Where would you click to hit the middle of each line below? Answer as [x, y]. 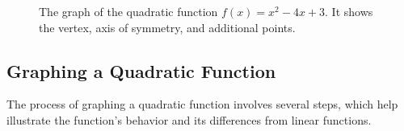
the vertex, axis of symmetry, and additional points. [167, 27]
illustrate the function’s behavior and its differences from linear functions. [189, 119]
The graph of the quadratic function [128, 11]
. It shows [349, 11]
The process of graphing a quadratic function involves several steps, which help [202, 104]
